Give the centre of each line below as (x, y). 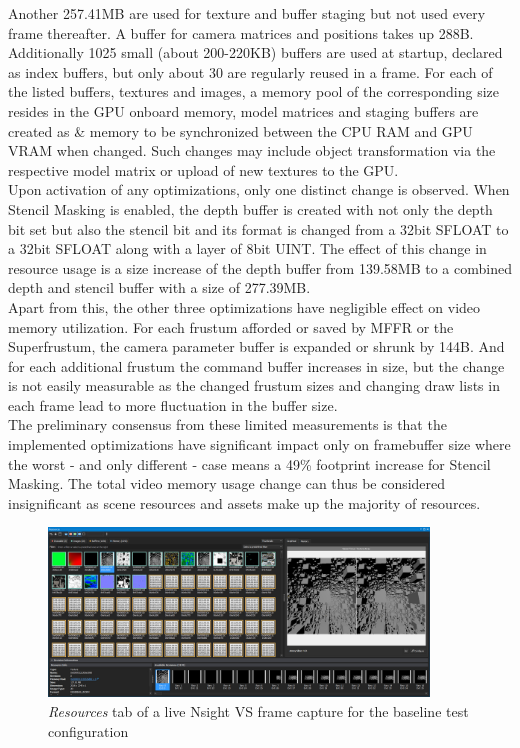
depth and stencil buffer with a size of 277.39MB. (159, 287)
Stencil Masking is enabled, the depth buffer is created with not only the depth (250, 208)
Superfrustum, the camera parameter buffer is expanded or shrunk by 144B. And (256, 346)
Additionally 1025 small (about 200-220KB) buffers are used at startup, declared (255, 52)
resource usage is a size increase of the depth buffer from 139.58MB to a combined (260, 267)
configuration (88, 730)
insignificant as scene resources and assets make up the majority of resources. (244, 502)
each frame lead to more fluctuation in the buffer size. (173, 404)
